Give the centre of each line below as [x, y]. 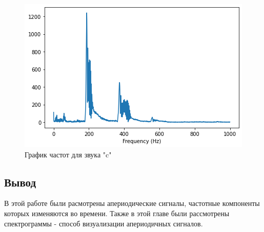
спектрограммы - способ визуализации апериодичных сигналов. [104, 223]
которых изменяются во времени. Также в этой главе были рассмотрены [117, 213]
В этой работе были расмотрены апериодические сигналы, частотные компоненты [132, 203]
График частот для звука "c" [68, 154]
